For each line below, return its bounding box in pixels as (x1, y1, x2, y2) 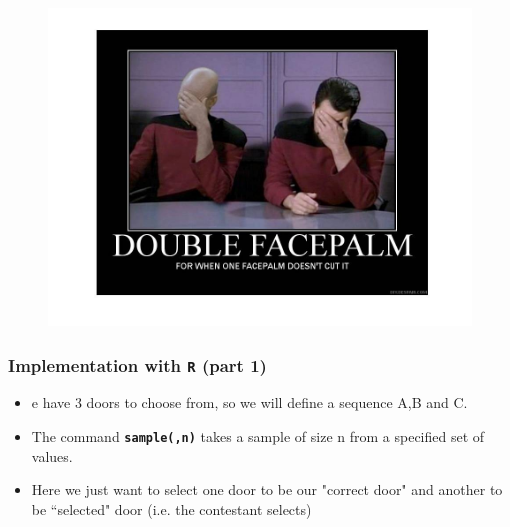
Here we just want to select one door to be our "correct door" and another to (31, 479, 503, 500)
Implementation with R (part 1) (8, 352, 267, 377)
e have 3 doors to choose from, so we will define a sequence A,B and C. (31, 392, 468, 413)
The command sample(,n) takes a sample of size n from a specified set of (31, 425, 485, 446)
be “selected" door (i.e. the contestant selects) (31, 498, 312, 519)
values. (31, 445, 73, 466)
